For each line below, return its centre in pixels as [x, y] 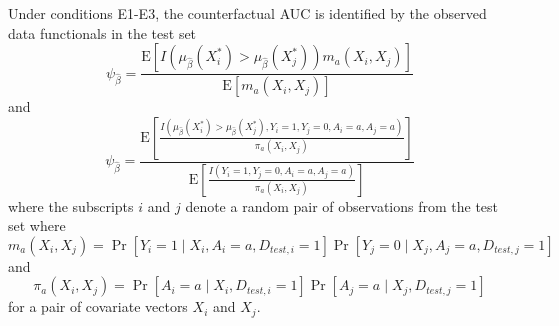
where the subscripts [71, 205]
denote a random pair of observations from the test [342, 205]
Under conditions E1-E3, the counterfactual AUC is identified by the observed [247, 13]
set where [37, 225]
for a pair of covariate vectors [98, 306]
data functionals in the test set [102, 32]
